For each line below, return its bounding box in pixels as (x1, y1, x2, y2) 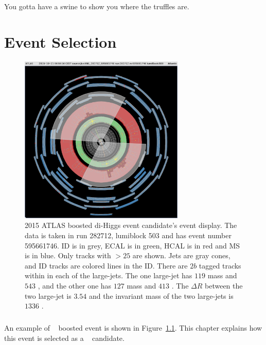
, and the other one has (38, 280, 112, 291)
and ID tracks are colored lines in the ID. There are (25, 260, 188, 271)
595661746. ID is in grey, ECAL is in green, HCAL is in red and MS (25, 240, 240, 251)
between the (205, 280, 243, 291)
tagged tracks (199, 260, 241, 271)
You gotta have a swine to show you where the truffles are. (4, 1, 189, 11)
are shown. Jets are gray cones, (132, 250, 230, 261)
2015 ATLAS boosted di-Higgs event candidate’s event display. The (25, 220, 237, 231)
